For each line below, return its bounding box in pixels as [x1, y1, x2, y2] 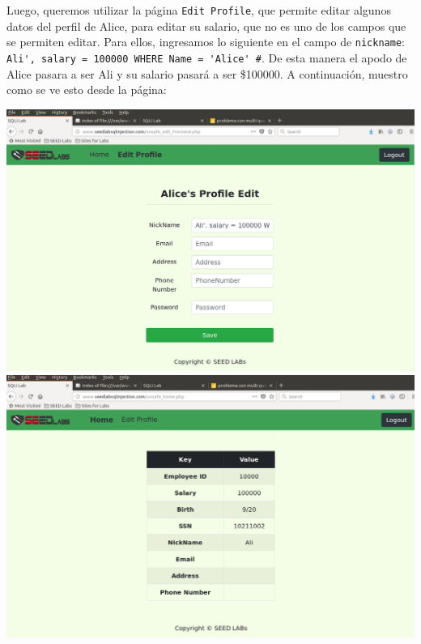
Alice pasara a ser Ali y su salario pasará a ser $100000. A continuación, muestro [6, 65, 408, 82]
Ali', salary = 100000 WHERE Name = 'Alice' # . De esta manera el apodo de [6, 49, 407, 66]
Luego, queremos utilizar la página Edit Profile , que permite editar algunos [6, 2, 391, 18]
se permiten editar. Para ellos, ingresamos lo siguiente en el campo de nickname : [6, 33, 405, 50]
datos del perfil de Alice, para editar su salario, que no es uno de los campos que [6, 17, 406, 34]
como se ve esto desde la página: [6, 81, 167, 98]
